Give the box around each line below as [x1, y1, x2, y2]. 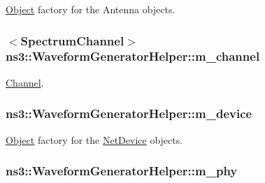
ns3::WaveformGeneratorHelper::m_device [6, 105, 252, 122]
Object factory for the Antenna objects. [6, 2, 176, 16]
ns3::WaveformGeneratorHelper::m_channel [6, 47, 260, 65]
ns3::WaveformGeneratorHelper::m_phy [6, 162, 238, 180]
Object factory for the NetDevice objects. [6, 132, 183, 147]
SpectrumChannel [20, 31, 124, 49]
